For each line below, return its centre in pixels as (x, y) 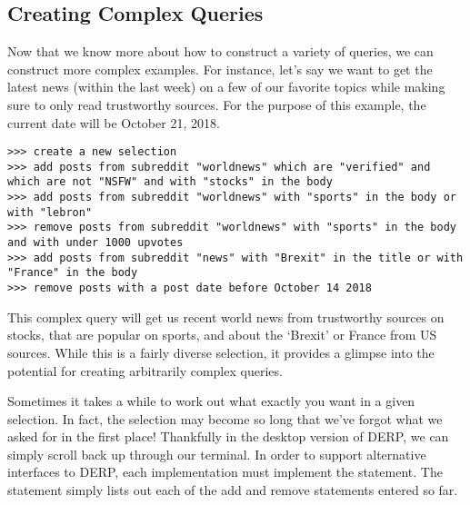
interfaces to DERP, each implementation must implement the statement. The (225, 472)
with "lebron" (50, 212)
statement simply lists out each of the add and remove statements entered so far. (233, 490)
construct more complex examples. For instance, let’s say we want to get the (220, 69)
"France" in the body (73, 273)
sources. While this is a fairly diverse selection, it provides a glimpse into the (221, 352)
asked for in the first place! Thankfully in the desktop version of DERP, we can (228, 436)
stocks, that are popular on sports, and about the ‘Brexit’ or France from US (222, 335)
